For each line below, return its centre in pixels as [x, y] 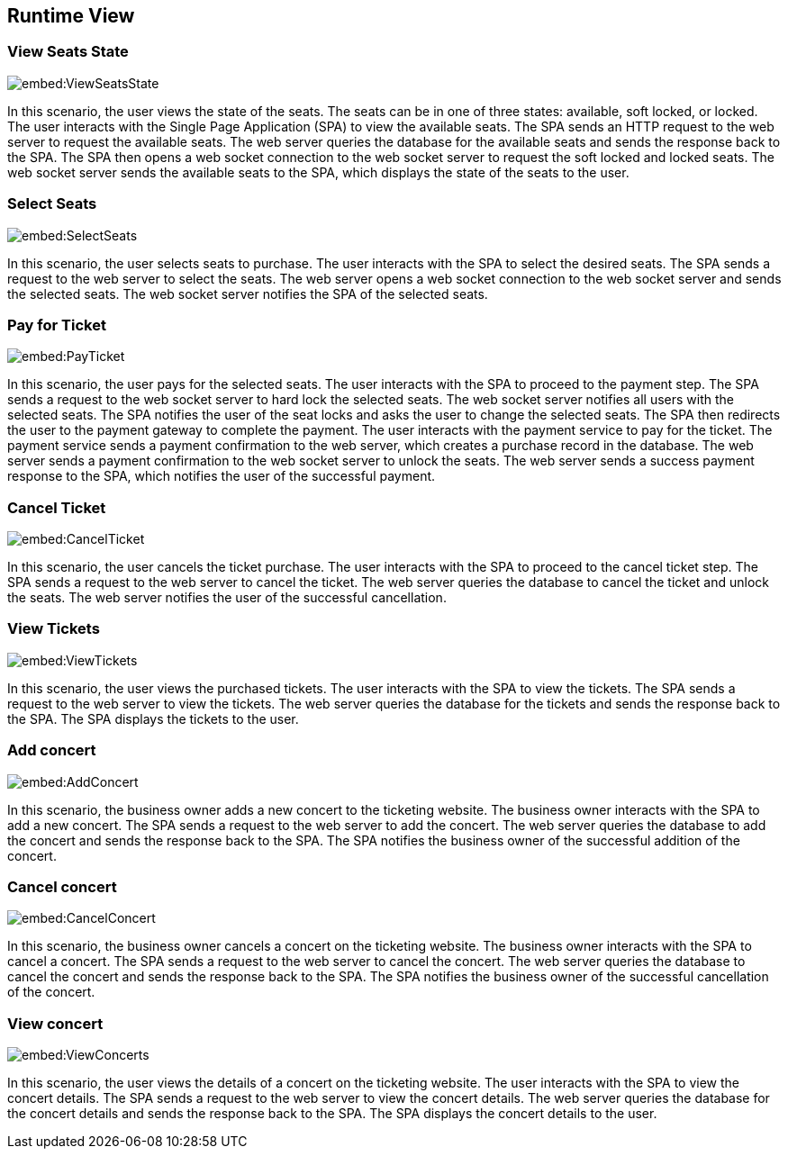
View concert [55, 1023]
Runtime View [71, 16]
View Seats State [68, 52]
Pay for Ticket [57, 325]
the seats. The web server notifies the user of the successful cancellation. [227, 598]
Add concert [52, 750]
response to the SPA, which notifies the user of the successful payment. [222, 476]
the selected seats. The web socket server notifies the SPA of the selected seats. [248, 294]
